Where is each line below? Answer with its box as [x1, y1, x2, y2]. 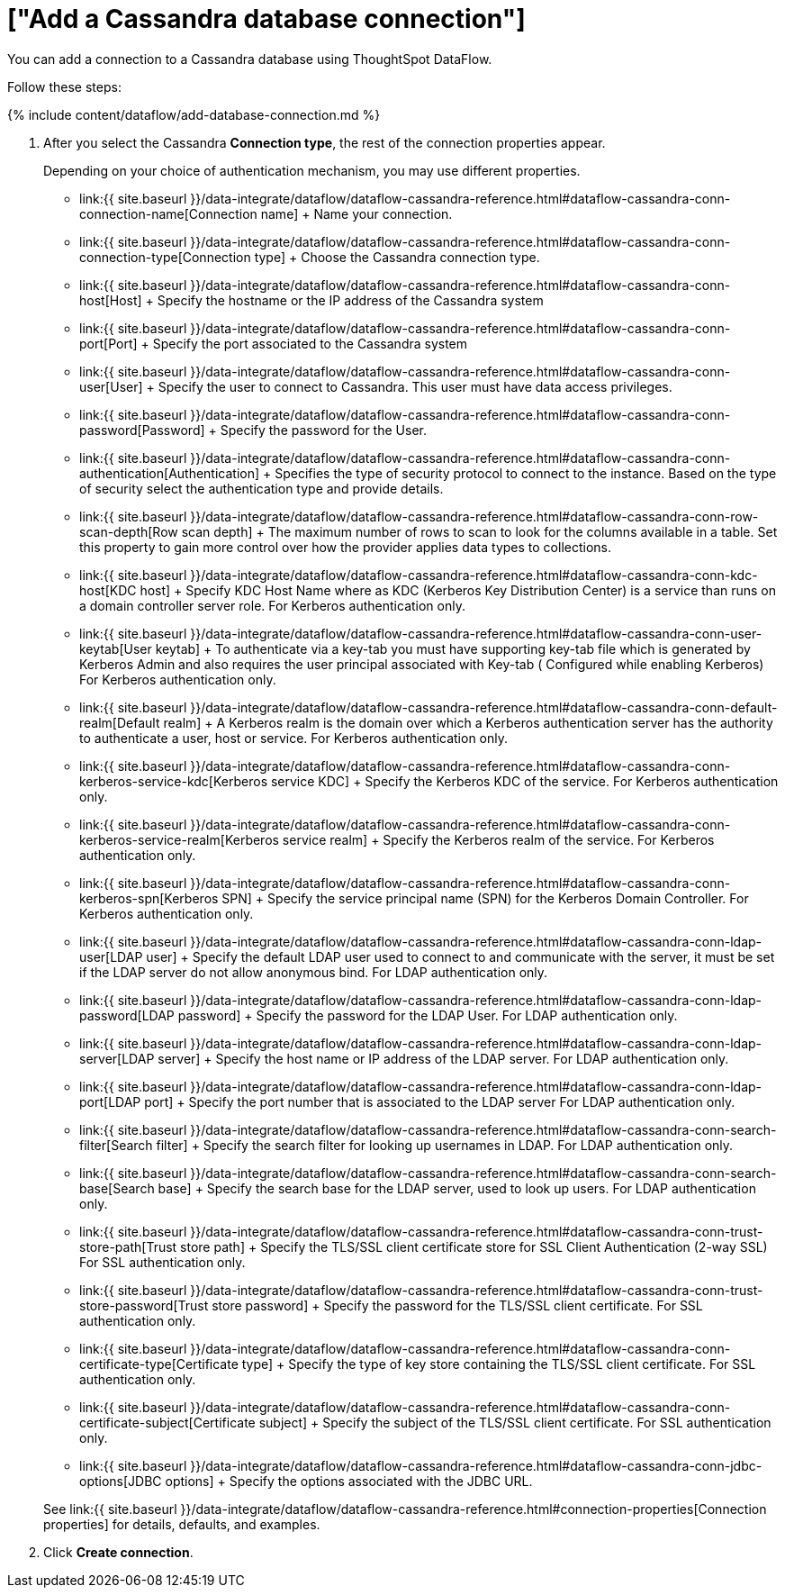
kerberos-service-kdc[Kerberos [79, 773, 268, 789]
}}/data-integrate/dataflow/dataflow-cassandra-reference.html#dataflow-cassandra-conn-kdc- [190, 566, 758, 583]
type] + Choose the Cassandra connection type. [254, 249, 540, 265]
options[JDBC [79, 1473, 162, 1489]
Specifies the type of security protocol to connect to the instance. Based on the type [275, 465, 777, 481]
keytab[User [79, 640, 152, 657]
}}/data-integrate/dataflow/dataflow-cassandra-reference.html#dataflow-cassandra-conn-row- [190, 508, 759, 524]
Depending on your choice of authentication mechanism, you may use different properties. [43, 162, 581, 178]
